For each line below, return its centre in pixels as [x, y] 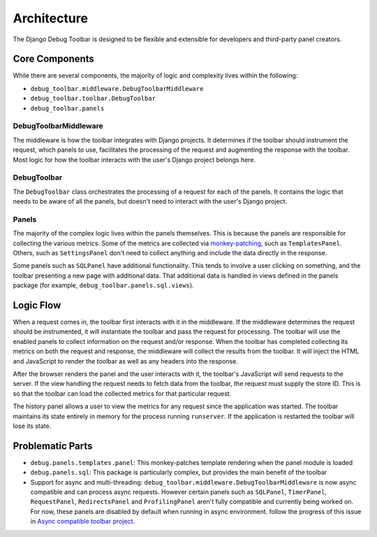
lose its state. [32, 426]
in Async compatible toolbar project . [83, 522]
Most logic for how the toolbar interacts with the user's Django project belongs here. [134, 159]
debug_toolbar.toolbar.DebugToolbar [93, 99]
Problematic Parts [53, 446]
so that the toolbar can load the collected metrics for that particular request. [122, 393]
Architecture [51, 18]
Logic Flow [37, 305]
